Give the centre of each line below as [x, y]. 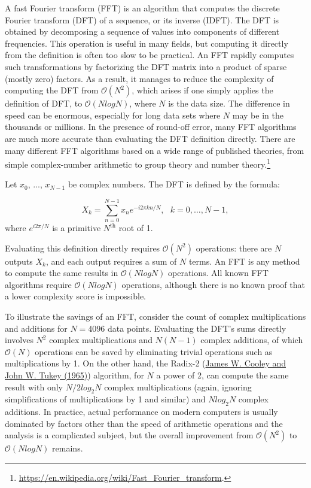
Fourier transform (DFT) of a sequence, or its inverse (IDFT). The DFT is [142, 19]
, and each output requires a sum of [111, 261]
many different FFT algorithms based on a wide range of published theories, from [155, 150]
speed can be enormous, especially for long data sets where [113, 115]
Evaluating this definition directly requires [83, 248]
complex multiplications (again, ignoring [178, 387]
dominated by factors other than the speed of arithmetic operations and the [144, 423]
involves [19, 340]
